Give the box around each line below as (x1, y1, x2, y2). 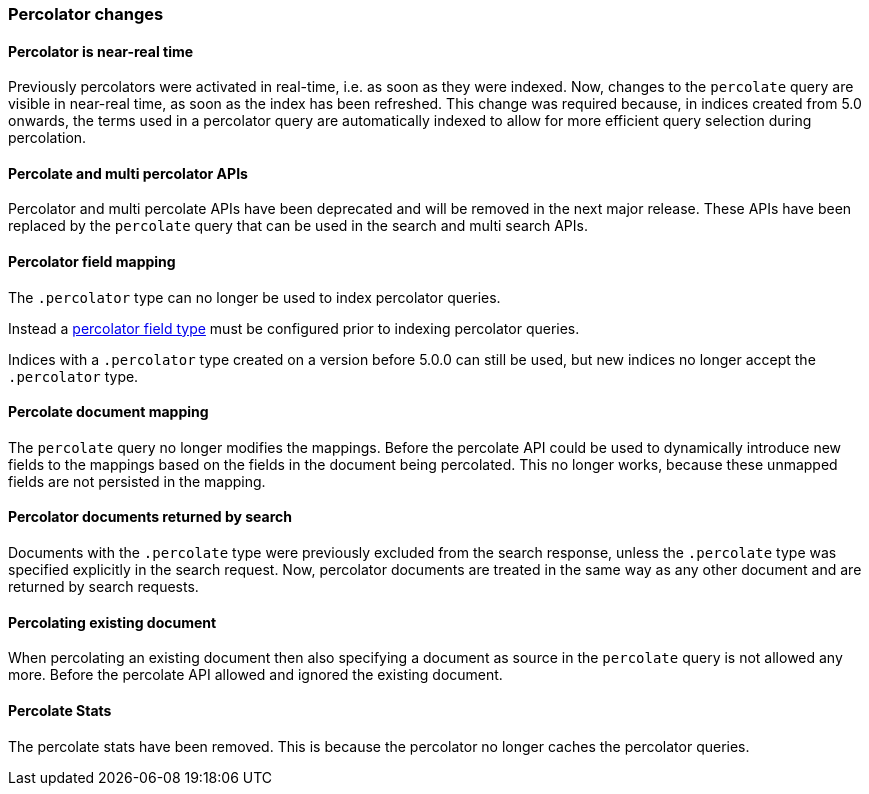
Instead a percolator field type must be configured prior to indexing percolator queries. (8, 319, 580, 337)
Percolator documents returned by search (8, 508, 292, 526)
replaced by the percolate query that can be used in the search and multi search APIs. (8, 217, 588, 235)
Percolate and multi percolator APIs (8, 164, 248, 182)
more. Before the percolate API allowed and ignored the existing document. (8, 666, 503, 684)
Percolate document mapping (8, 403, 209, 421)
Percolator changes (8, 4, 164, 24)
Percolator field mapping (8, 253, 176, 271)
